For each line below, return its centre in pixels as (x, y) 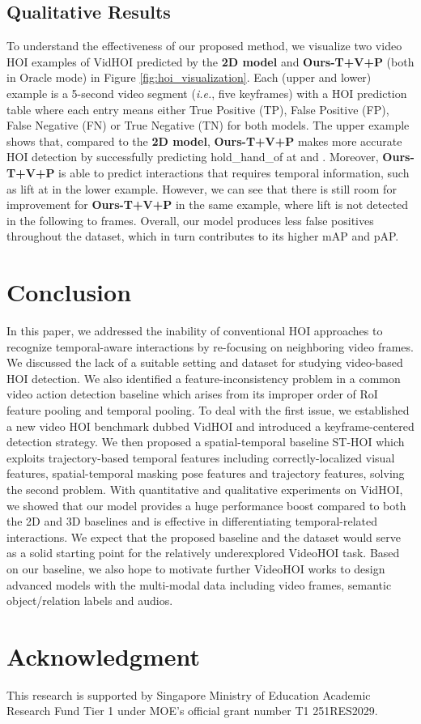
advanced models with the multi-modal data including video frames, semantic (199, 584)
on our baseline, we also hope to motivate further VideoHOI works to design (196, 568)
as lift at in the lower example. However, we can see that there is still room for (202, 188)
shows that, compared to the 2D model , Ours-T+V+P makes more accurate (204, 141)
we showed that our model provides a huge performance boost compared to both (206, 505)
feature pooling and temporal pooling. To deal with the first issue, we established (208, 410)
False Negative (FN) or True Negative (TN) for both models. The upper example (208, 125)
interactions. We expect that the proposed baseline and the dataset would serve (204, 537)
